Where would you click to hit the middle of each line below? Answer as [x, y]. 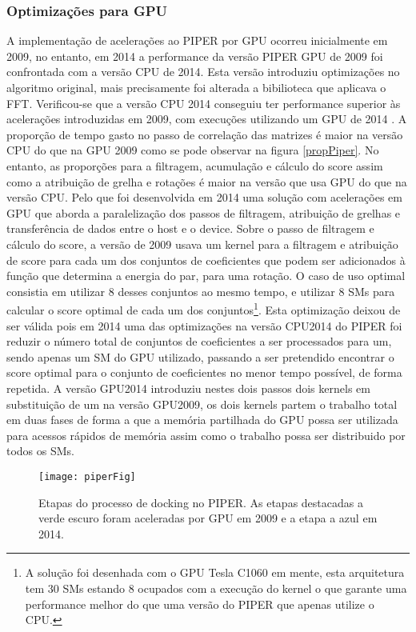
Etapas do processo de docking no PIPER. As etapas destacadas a [201, 502]
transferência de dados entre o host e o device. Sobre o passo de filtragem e [190, 228]
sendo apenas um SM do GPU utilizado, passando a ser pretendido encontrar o [200, 356]
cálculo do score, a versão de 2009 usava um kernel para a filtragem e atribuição [202, 244]
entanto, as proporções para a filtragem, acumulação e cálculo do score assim [195, 165]
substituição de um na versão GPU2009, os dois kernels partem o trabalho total [202, 404]
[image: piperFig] [87, 476]
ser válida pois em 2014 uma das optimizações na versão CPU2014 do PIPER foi [204, 325]
